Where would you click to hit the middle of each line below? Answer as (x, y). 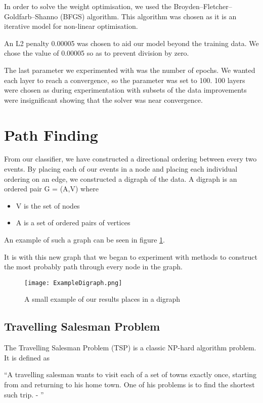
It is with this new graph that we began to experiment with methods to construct (131, 256)
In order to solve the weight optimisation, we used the (88, 6)
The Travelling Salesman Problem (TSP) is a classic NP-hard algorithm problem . (130, 348)
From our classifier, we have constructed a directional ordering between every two (130, 159)
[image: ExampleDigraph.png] (73, 283)
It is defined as (27, 357)
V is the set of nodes (48, 205)
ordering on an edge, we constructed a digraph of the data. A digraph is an (121, 178)
